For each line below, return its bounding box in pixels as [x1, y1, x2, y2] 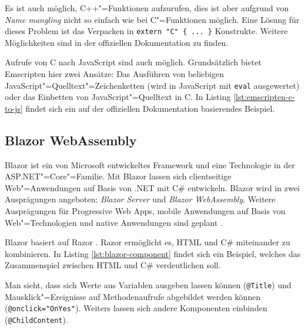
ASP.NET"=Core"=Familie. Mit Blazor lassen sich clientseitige [5, 170, 232, 182]
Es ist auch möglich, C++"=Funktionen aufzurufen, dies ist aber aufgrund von [5, 2, 289, 14]
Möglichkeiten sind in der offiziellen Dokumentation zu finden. [5, 36, 229, 48]
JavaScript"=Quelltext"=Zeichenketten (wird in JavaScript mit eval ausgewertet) [5, 79, 300, 91]
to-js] [5, 102, 23, 114]
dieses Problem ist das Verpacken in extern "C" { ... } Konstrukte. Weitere [5, 25, 288, 37]
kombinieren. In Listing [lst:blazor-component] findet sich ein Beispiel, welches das [5, 247, 301, 259]
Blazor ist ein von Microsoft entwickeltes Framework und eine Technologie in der [5, 158, 295, 171]
